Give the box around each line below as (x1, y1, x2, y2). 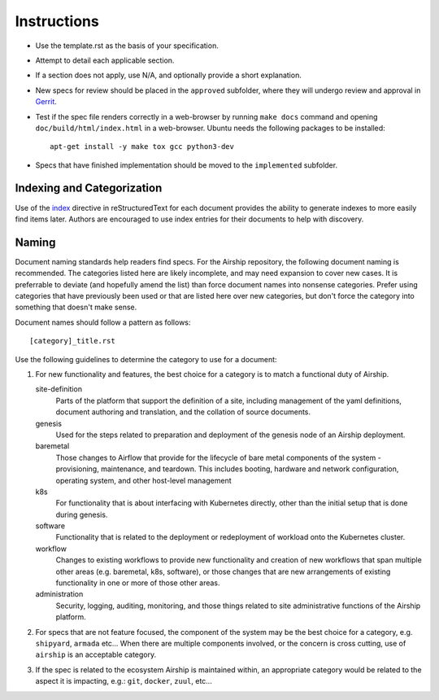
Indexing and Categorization (15, 182, 163, 195)
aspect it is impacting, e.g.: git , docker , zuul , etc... (35, 676, 213, 686)
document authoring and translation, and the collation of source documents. (55, 407, 311, 417)
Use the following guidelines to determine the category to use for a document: (15, 354, 277, 364)
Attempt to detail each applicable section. (35, 55, 175, 65)
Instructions (15, 12, 99, 30)
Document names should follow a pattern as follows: (15, 317, 191, 327)
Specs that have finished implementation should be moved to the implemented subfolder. (35, 160, 337, 170)
